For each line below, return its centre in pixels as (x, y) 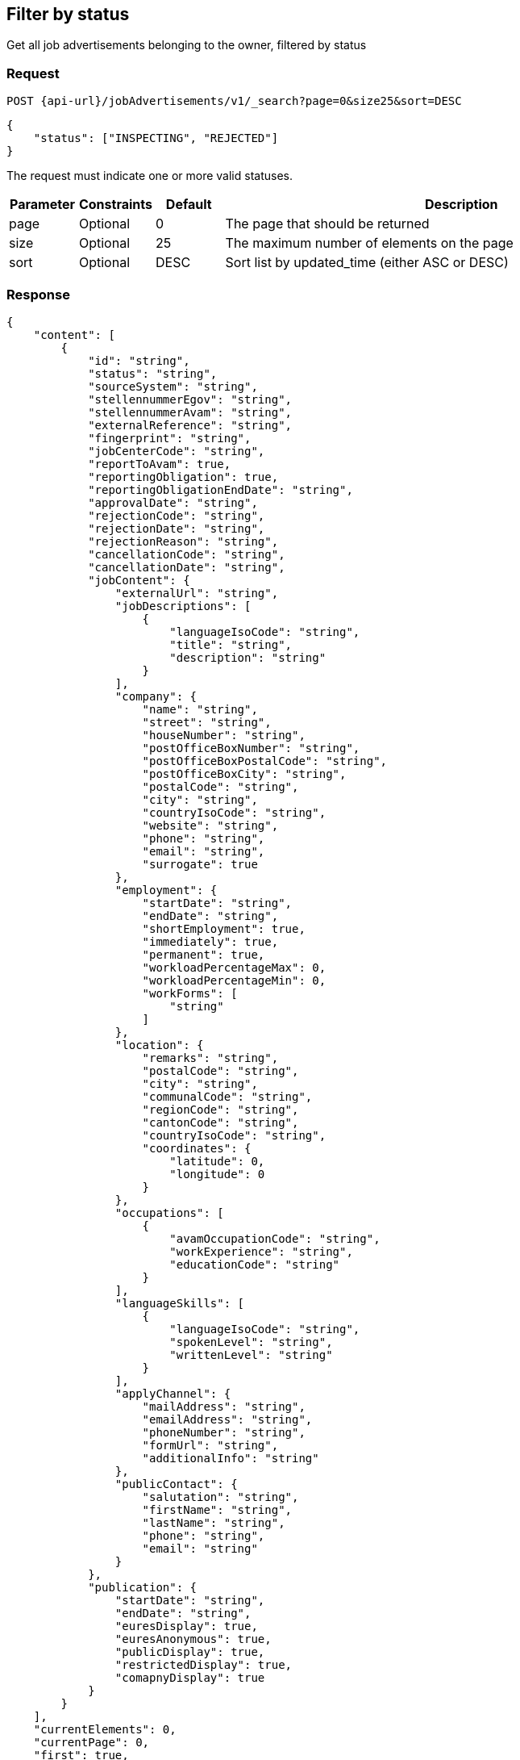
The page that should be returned (327, 224)
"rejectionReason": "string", (183, 541)
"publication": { (143, 1587)
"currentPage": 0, (92, 1742)
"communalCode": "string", (227, 1096)
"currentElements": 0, (105, 1729)
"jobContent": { (139, 580)
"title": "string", (231, 644)
